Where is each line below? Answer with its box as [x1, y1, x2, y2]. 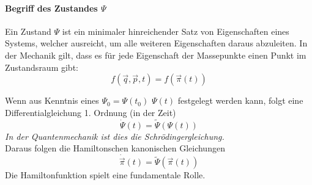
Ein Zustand [5, 24, 51, 37]
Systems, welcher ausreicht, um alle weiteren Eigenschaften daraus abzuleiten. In [5, 37, 308, 49]
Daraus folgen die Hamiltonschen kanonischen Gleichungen [5, 142, 225, 154]
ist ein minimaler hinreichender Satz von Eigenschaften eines [62, 24, 289, 37]
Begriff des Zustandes [5, 1, 98, 14]
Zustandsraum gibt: [5, 60, 78, 73]
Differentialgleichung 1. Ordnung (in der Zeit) [5, 106, 176, 118]
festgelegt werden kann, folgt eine [177, 94, 303, 107]
